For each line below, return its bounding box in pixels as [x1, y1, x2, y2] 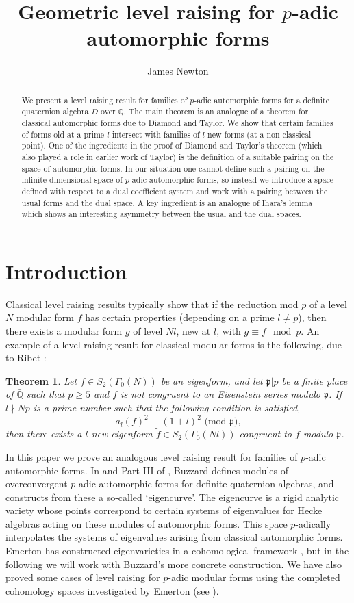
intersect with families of [112, 128, 200, 140]
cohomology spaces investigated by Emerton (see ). [5, 583, 219, 598]
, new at [176, 324, 211, 338]
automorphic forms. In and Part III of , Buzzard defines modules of [5, 463, 289, 477]
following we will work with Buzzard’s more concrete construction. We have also [5, 556, 342, 571]
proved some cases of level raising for [5, 570, 160, 585]
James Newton [147, 64, 209, 78]
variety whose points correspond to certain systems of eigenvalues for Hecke [5, 503, 323, 517]
